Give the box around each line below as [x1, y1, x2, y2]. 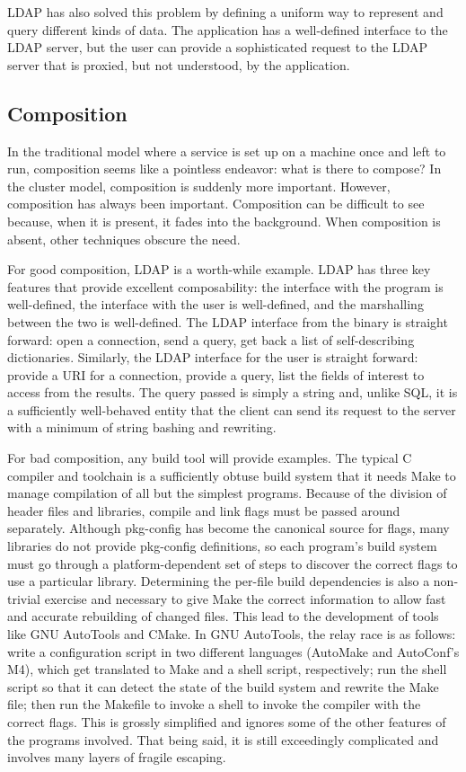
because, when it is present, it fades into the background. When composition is [7, 211, 441, 230]
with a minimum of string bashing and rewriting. [7, 418, 277, 437]
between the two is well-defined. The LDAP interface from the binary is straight [7, 312, 448, 331]
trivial [7, 589, 41, 608]
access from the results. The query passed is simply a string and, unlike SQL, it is [7, 383, 458, 402]
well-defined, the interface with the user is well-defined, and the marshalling [7, 295, 424, 314]
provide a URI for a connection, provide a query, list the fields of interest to [7, 365, 425, 384]
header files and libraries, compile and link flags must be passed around [7, 501, 400, 519]
